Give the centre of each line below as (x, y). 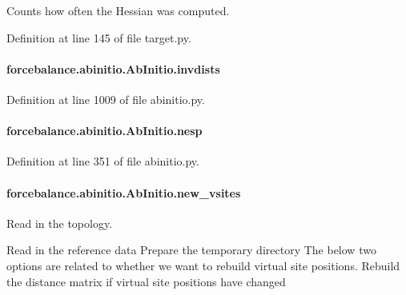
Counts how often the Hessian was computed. (118, 10)
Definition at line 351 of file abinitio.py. (103, 161)
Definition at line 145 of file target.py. (99, 37)
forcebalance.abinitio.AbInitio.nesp (105, 131)
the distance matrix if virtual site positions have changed (146, 281)
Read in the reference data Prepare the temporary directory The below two (191, 250)
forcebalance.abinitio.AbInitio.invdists (113, 68)
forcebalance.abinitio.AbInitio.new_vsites (124, 192)
